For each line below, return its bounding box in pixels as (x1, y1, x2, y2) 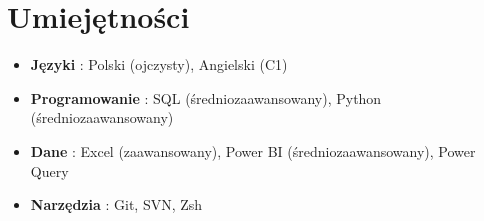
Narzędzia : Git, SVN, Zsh (30, 194, 203, 215)
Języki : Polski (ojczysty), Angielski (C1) (30, 54, 288, 75)
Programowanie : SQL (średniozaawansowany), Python (30, 87, 382, 108)
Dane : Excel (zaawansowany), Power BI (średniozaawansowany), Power (30, 140, 476, 161)
